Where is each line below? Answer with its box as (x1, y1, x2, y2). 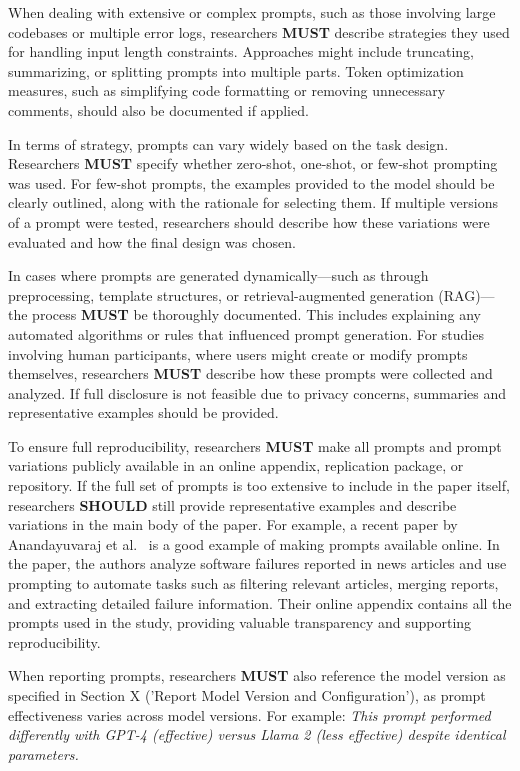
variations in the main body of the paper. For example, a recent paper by (8, 514, 458, 535)
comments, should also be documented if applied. (8, 99, 309, 120)
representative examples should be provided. (8, 402, 279, 423)
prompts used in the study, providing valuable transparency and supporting (8, 612, 472, 633)
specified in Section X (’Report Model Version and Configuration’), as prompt (8, 685, 486, 705)
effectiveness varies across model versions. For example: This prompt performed (8, 704, 491, 725)
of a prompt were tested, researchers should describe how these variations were (8, 211, 490, 232)
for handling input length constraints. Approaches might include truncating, (8, 41, 474, 62)
